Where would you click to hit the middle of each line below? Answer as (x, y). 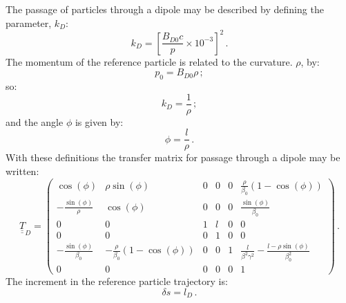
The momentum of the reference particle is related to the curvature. (149, 61)
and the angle (35, 121)
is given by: (99, 121)
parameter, (29, 22)
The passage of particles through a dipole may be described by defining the (165, 9)
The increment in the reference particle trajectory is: (117, 281)
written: (22, 171)
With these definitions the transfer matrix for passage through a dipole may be (173, 157)
